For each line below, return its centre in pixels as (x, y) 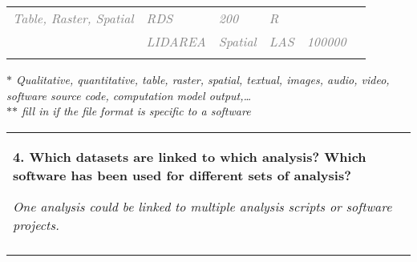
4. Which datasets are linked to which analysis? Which (190, 156)
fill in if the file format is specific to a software (136, 111)
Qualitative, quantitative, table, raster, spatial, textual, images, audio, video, (203, 79)
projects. (36, 224)
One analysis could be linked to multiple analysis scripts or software (202, 206)
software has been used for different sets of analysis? (182, 175)
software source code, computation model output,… (129, 95)
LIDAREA (176, 41)
